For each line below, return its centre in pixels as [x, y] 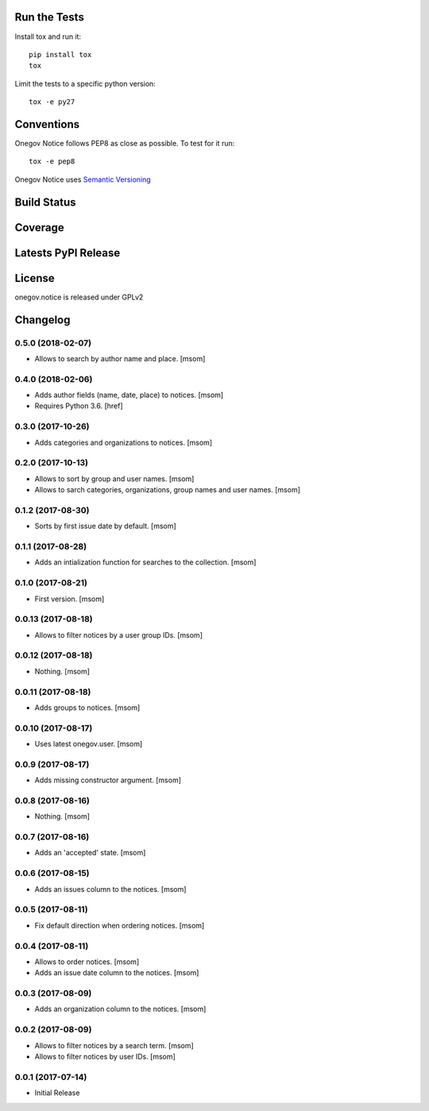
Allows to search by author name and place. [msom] [120, 358]
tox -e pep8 [52, 162]
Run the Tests [50, 17]
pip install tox [60, 54]
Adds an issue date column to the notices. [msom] [117, 973]
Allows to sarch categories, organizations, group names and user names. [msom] [168, 490]
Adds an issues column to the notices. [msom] [110, 889]
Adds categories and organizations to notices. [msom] [124, 442]
